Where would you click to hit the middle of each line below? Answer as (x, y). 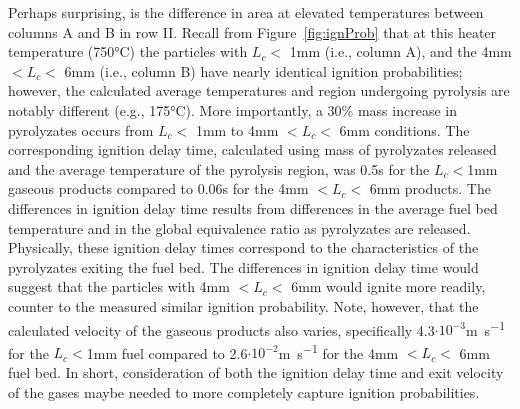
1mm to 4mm (237, 129)
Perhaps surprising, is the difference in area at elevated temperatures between (246, 12)
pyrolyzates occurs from (81, 129)
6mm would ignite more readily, (388, 286)
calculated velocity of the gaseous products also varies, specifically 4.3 (221, 329)
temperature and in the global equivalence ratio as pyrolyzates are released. (239, 227)
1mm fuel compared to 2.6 (167, 352)
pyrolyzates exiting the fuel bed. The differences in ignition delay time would (243, 266)
